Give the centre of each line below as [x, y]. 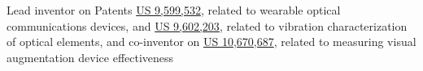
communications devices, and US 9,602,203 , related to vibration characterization [207, 25]
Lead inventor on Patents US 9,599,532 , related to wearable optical [174, 10]
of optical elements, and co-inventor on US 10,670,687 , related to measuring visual [211, 42]
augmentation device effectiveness [90, 57]
